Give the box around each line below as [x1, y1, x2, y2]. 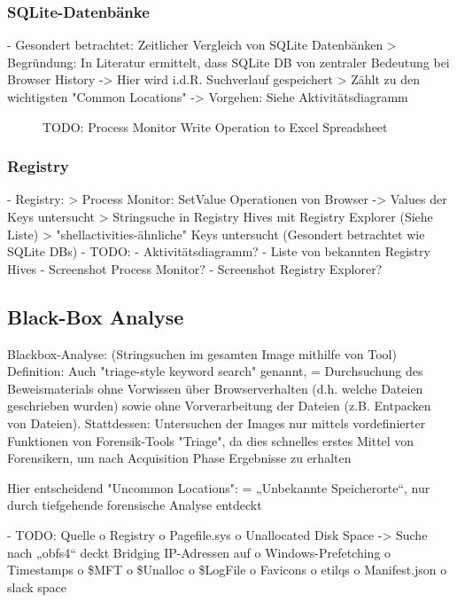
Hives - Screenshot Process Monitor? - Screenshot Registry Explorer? [7, 259, 383, 278]
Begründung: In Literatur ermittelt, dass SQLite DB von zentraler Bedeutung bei [7, 52, 450, 71]
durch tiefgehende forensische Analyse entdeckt [7, 496, 262, 514]
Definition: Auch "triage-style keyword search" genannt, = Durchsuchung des [7, 362, 423, 380]
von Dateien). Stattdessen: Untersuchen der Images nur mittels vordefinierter [7, 413, 426, 432]
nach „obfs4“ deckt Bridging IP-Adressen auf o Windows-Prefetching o [7, 543, 391, 561]
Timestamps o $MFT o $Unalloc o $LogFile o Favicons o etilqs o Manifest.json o [7, 560, 447, 579]
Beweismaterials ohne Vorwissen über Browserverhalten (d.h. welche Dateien [7, 379, 423, 397]
